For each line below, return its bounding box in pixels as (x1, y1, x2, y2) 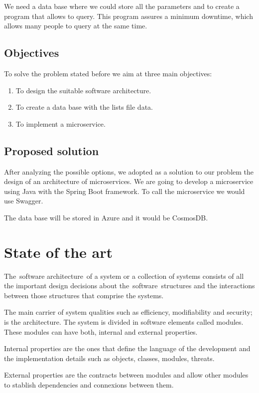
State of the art (4, 241, 113, 262)
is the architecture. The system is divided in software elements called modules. (4, 317, 244, 327)
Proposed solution (4, 143, 99, 158)
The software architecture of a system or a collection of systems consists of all (4, 270, 244, 281)
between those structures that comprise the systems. (4, 290, 164, 300)
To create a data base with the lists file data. (15, 102, 153, 112)
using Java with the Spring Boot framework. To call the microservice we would (4, 186, 245, 196)
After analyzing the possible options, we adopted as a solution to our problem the (4, 166, 254, 177)
